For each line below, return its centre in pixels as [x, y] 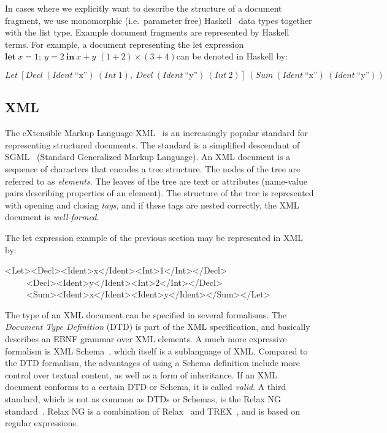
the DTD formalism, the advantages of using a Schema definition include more [152, 363]
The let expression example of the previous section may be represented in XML [154, 237]
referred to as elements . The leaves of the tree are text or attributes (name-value [156, 181]
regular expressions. [42, 423]
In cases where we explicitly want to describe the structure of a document [144, 8]
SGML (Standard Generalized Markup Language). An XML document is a [148, 157]
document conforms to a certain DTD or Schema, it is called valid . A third [146, 387]
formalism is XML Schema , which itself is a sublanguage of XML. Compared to [156, 351]
